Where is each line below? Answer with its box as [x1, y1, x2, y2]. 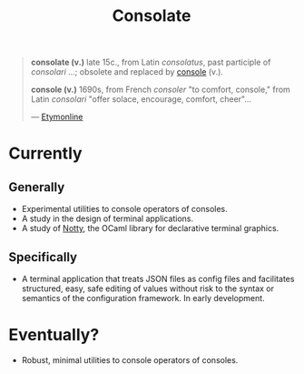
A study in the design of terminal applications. [21, 213, 194, 224]
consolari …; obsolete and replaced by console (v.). [30, 66, 224, 77]
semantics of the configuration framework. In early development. [21, 293, 265, 303]
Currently [8, 143, 83, 164]
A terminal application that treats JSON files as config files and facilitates [21, 274, 295, 284]
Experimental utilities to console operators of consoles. [21, 204, 228, 215]
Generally [8, 179, 65, 195]
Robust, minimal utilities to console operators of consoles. [21, 354, 239, 365]
